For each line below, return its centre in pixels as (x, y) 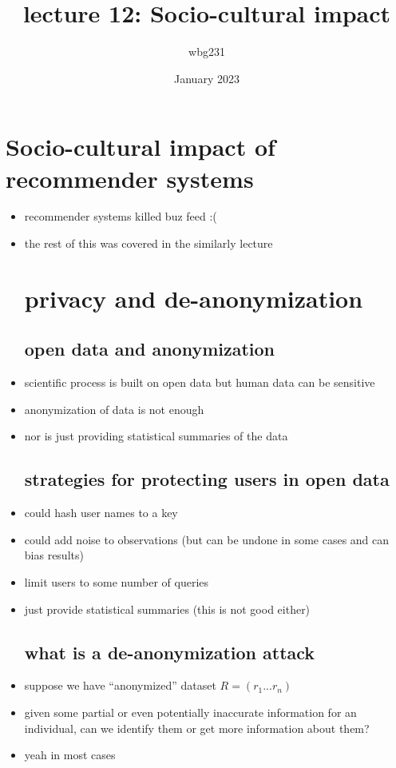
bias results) (54, 555)
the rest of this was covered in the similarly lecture (148, 243)
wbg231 (207, 52)
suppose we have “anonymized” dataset (120, 685)
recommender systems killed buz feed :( (121, 216)
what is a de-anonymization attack (170, 652)
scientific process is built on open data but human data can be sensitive (200, 382)
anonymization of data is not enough (114, 409)
